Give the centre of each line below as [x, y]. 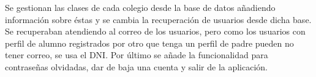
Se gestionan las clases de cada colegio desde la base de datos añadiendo [140, 7]
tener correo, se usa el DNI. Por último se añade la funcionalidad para [137, 55]
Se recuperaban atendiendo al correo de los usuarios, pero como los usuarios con [155, 31]
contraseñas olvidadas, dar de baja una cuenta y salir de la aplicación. [137, 66]
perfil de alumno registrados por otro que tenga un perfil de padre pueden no [149, 43]
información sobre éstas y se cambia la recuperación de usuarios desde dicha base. [158, 19]
